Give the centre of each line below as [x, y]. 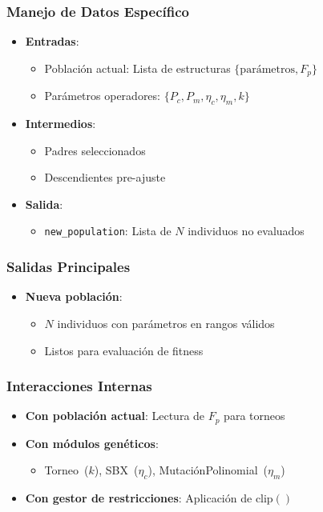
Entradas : [52, 41]
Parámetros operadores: [102, 96]
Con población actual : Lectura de [115, 416]
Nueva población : [74, 296]
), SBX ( [116, 470]
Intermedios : [61, 124]
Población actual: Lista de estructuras [137, 68]
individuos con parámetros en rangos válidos [166, 323]
